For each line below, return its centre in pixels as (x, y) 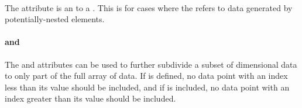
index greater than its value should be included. (90, 98)
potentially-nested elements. (55, 19)
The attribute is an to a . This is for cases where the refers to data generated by (149, 7)
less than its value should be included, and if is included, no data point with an (147, 87)
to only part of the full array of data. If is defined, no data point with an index (146, 76)
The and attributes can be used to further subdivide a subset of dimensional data (151, 64)
